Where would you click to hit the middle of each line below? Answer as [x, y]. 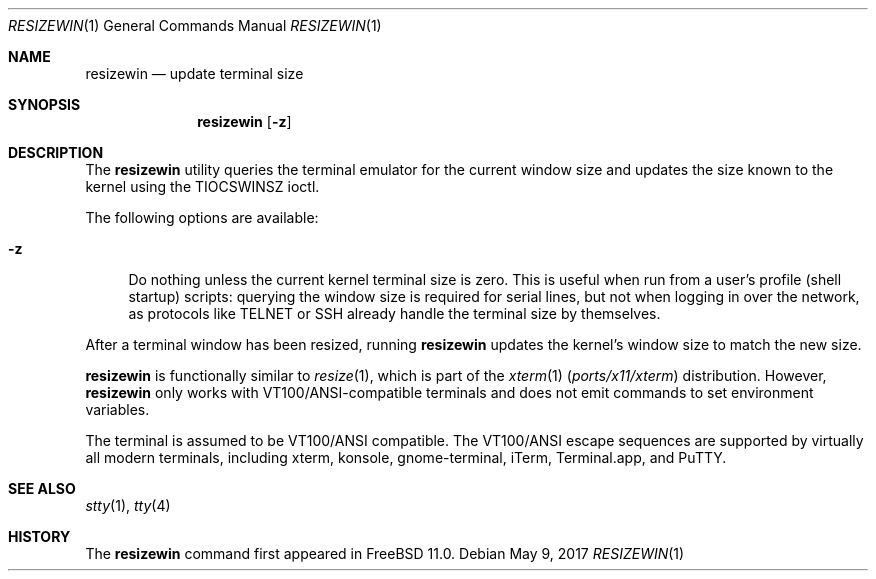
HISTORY [39, 536]
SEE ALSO [42, 488]
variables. [117, 409]
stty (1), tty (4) [128, 505]
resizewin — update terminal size [194, 73]
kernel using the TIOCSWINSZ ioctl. [202, 186]
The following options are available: [202, 217]
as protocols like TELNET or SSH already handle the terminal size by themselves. [394, 313]
